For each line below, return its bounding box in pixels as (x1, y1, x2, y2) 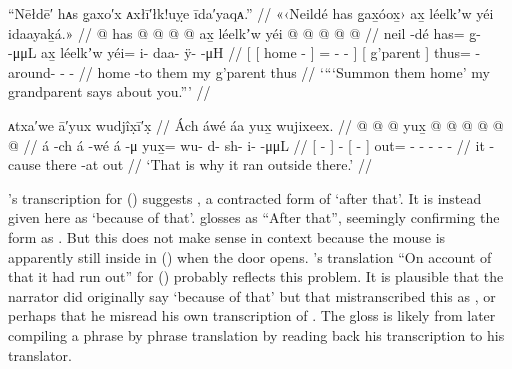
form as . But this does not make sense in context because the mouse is (8, 226, 446, 247)
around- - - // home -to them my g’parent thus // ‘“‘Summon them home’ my (8, 61, 490, 82)
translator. (8, 344, 72, 365)
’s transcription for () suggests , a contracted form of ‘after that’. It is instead (8, 187, 482, 208)
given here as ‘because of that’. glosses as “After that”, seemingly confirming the (8, 207, 500, 228)
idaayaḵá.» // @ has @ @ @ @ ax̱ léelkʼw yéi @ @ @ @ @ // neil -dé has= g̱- (8, 22, 481, 43)
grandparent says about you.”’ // (8, 81, 211, 102)
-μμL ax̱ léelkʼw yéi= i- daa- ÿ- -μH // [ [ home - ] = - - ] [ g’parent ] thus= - (8, 42, 481, 63)
